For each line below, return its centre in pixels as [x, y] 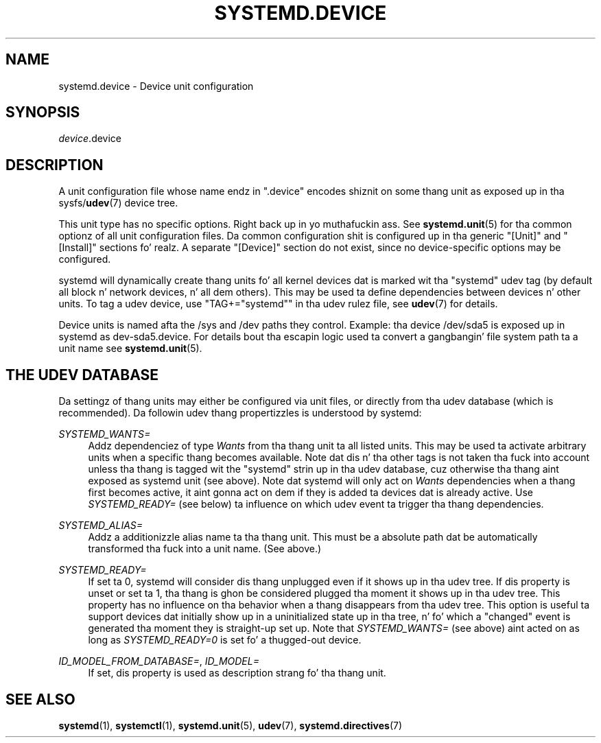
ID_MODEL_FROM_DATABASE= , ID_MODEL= [159, 661]
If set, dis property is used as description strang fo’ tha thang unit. [237, 673]
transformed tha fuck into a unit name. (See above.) [205, 549]
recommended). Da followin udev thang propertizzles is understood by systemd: [240, 413]
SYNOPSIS [43, 113]
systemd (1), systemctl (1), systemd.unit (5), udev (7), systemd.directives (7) [231, 725]
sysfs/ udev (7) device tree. [118, 203]
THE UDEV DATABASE [82, 375]
